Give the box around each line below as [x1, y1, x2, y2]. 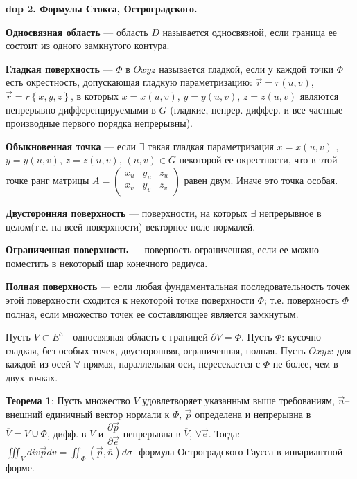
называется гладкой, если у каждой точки [159, 61, 334, 75]
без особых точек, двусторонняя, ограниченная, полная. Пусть [42, 343, 306, 357]
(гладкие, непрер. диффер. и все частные [170, 102, 343, 116]
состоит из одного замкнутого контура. [6, 38, 170, 53]
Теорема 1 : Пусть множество [6, 393, 130, 408]
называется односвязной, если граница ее [162, 24, 338, 39]
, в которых [70, 88, 119, 102]
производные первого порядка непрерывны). [6, 116, 193, 130]
